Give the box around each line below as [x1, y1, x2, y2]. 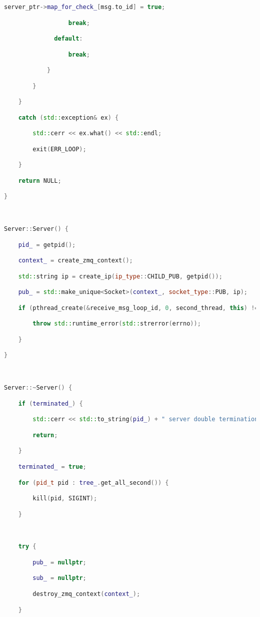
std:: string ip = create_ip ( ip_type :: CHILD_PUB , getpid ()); [18, 272, 222, 280]
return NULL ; [18, 177, 61, 184]
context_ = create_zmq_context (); [18, 257, 133, 264]
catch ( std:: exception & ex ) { [18, 114, 119, 121]
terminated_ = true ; [18, 463, 86, 470]
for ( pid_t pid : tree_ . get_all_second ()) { [18, 479, 169, 486]
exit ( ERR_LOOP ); [32, 145, 86, 153]
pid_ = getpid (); [18, 241, 76, 248]
